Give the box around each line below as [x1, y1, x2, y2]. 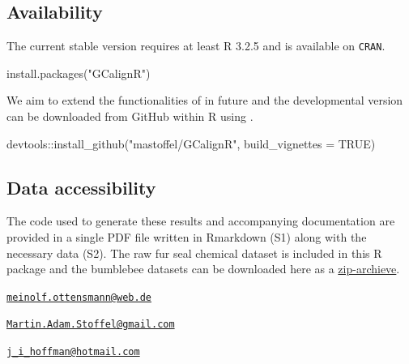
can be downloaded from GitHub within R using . [6, 108, 253, 125]
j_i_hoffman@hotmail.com [6, 346, 140, 358]
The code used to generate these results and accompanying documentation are [6, 212, 395, 229]
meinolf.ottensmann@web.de [6, 291, 151, 303]
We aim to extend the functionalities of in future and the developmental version [6, 92, 403, 109]
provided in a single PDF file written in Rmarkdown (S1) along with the [6, 229, 367, 246]
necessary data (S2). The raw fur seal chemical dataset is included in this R [6, 244, 382, 261]
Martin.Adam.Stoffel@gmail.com [6, 319, 175, 331]
